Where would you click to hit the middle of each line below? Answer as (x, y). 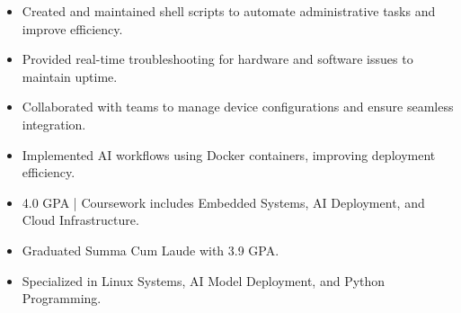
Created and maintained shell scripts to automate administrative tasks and (229, 11)
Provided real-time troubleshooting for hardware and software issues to (217, 59)
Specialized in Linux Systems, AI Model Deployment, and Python (204, 280)
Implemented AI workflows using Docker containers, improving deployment (229, 154)
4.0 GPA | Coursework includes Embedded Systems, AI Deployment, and (223, 202)
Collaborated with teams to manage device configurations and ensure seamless (238, 107)
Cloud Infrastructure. (80, 220)
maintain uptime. (70, 76)
